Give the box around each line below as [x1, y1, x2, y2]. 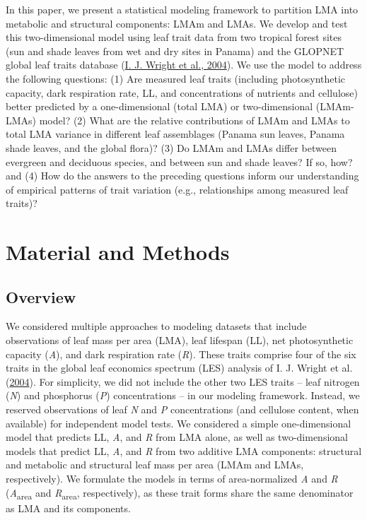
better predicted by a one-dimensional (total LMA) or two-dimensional [6, 99, 313, 114]
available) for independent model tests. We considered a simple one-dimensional [6, 415, 351, 430]
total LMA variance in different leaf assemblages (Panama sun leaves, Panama [6, 126, 345, 141]
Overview [6, 285, 76, 307]
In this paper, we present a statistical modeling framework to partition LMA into [6, 2, 359, 16]
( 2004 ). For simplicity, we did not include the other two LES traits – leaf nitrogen [6, 374, 360, 389]
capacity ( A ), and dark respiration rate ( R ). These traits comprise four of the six [6, 346, 356, 361]
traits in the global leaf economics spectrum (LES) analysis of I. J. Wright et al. [6, 360, 353, 375]
